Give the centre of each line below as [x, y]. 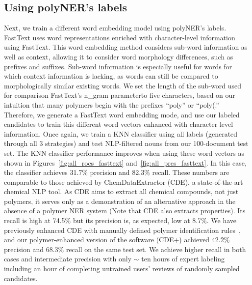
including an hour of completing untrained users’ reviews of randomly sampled [122, 269]
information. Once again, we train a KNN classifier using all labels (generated [121, 133]
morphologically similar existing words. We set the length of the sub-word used [123, 85]
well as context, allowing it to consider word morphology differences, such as [119, 56]
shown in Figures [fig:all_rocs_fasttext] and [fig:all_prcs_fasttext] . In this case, [125, 162]
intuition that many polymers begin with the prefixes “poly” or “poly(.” [112, 104]
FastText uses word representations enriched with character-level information [120, 37]
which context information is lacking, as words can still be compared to [111, 76]
